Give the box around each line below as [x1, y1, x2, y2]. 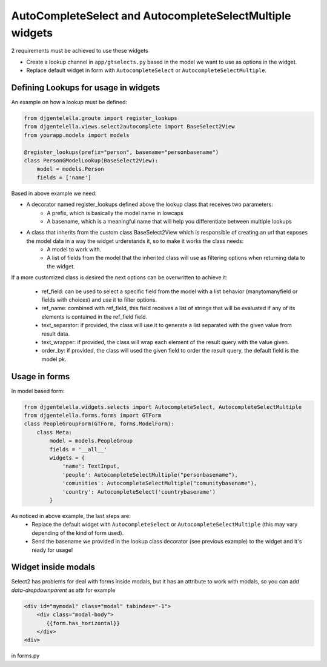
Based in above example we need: [11, 190, 97, 197]
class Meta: [36, 429, 73, 436]
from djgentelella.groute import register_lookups [24, 115, 178, 122]
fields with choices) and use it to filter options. [41, 296, 157, 304]
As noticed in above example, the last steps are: [11, 512, 131, 519]
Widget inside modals [11, 562, 96, 572]
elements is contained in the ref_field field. [41, 313, 148, 320]
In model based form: [11, 387, 65, 394]
